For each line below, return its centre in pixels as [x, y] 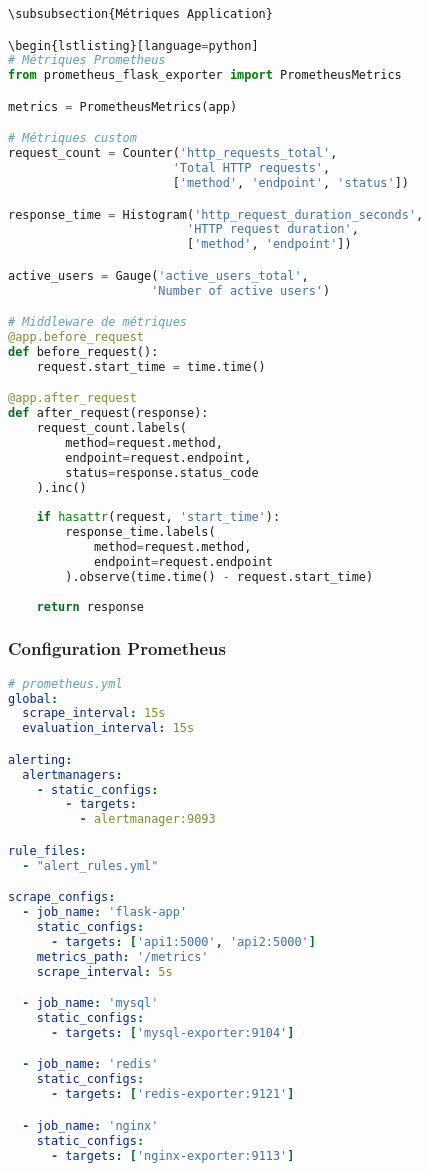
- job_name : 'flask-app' [105, 912]
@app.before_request [76, 337]
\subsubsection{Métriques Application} [140, 14]
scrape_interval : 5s [104, 971]
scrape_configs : [62, 897]
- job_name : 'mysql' [90, 1003]
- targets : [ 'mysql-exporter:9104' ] [172, 1032]
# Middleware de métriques [97, 322]
